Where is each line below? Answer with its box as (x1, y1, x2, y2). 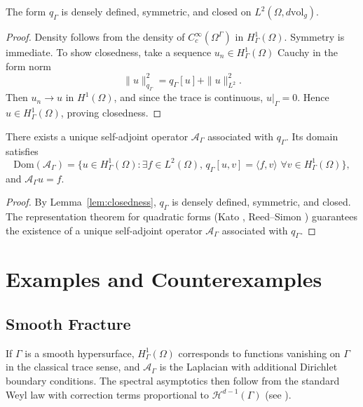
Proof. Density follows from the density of (6, 29, 185, 44)
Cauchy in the (277, 45, 338, 59)
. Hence (297, 90, 329, 105)
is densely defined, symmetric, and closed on (61, 4, 252, 18)
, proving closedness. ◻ (60, 105, 162, 120)
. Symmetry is (284, 29, 345, 44)
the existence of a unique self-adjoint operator (6, 222, 203, 237)
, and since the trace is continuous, (114, 90, 263, 105)
